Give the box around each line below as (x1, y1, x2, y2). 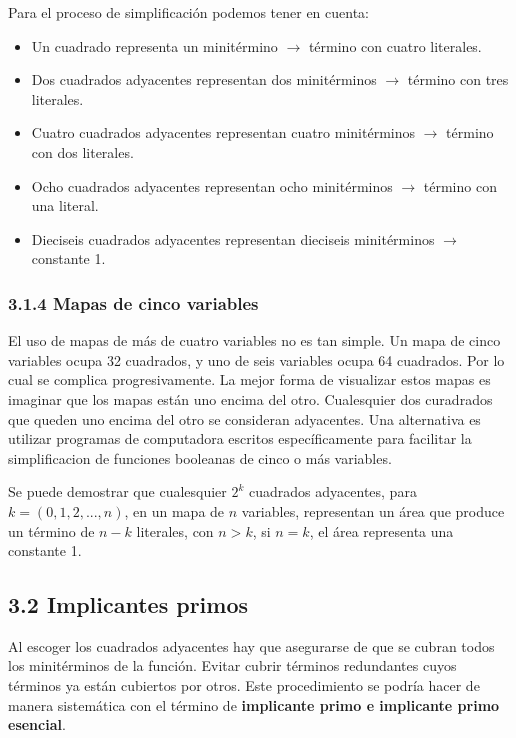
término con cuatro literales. (308, 35, 482, 56)
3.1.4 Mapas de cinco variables (8, 290, 259, 315)
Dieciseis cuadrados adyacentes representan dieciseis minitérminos (31, 228, 435, 249)
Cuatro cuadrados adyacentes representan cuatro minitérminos (31, 122, 416, 143)
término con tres (407, 69, 509, 90)
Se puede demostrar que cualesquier (8, 481, 227, 502)
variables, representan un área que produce (241, 500, 505, 521)
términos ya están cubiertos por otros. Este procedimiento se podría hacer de (8, 675, 480, 696)
